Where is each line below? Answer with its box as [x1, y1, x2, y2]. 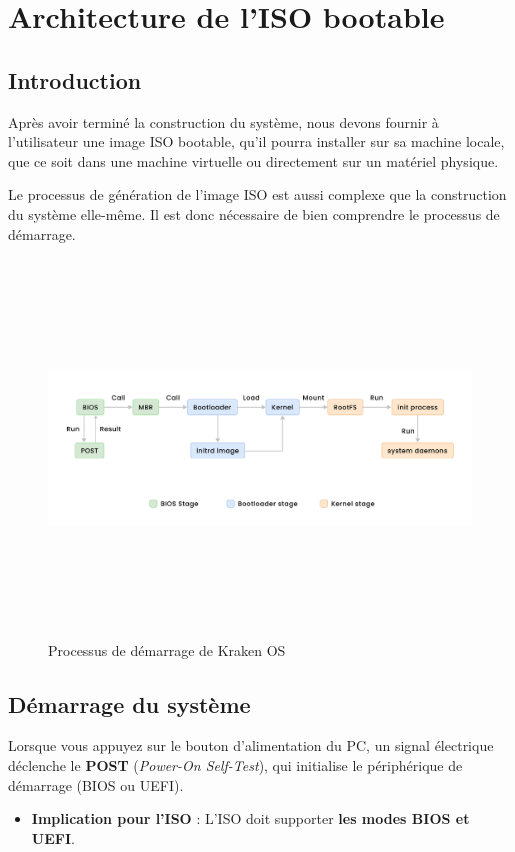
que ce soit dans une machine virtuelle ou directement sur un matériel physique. [8, 150, 499, 171]
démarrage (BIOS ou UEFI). [8, 774, 184, 795]
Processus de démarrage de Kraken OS [48, 639, 286, 660]
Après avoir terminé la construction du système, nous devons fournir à [8, 111, 439, 132]
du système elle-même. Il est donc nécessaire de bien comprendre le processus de [8, 203, 500, 224]
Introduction [8, 64, 142, 95]
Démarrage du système [8, 688, 251, 719]
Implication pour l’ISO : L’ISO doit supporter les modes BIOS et [31, 808, 470, 829]
